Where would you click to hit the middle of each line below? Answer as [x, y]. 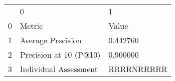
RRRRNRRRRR [138, 69]
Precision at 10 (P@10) [60, 54]
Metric [31, 26]
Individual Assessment [59, 69]
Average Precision [51, 40]
